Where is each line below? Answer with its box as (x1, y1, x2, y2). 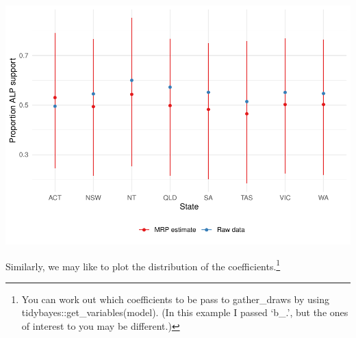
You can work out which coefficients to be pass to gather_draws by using (21, 291, 330, 306)
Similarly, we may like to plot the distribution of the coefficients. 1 (5, 257, 281, 273)
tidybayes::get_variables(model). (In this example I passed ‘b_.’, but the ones (21, 305, 348, 320)
